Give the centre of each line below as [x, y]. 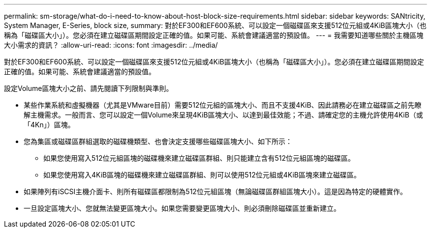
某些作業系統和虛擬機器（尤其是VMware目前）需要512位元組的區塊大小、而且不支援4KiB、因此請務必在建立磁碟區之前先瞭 [223, 105]
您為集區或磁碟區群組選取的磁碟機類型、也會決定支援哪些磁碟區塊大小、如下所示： [158, 141]
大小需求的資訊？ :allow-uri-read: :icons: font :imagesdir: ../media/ [111, 45]
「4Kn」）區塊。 [49, 125]
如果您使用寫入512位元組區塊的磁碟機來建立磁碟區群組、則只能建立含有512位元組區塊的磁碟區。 [199, 158]
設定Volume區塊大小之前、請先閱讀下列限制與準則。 [89, 88]
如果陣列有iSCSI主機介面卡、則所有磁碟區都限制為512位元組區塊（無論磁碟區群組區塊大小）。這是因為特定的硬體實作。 [215, 191]
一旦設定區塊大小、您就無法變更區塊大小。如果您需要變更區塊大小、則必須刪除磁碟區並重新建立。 [182, 208]
